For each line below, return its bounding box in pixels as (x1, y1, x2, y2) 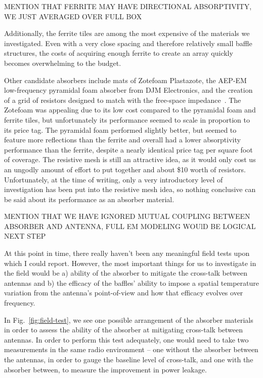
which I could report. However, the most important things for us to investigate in (4, 257, 256, 268)
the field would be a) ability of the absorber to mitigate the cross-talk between (4, 268, 247, 278)
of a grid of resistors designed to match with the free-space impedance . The (4, 94, 241, 105)
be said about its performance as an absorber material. (4, 194, 174, 204)
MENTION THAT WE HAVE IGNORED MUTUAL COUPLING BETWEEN (4, 211, 250, 221)
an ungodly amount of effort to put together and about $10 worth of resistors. (4, 164, 246, 174)
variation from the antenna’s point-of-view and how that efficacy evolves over (4, 287, 243, 298)
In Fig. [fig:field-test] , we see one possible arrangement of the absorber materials (4, 314, 253, 325)
